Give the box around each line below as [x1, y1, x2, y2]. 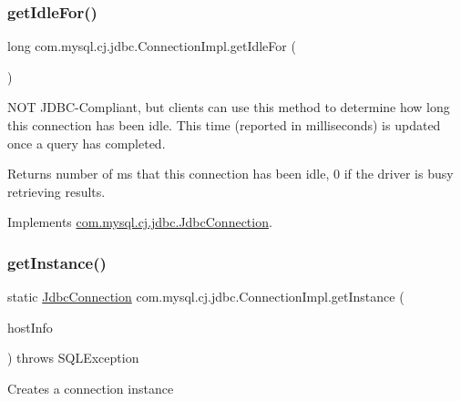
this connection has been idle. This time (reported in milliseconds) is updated [7, 116, 441, 134]
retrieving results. [7, 181, 106, 200]
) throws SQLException [7, 348, 139, 367]
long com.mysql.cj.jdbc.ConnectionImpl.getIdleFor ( [7, 36, 296, 56]
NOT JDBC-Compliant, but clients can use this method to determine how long [7, 98, 450, 117]
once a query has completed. [7, 133, 166, 152]
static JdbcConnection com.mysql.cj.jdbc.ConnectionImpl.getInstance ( [7, 287, 405, 306]
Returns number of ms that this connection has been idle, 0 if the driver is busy [7, 164, 454, 183]
